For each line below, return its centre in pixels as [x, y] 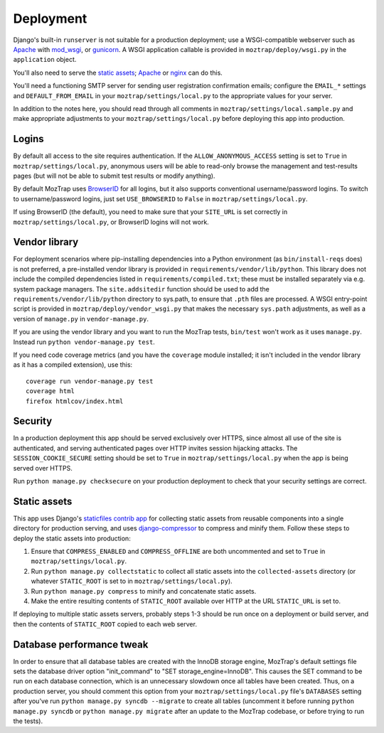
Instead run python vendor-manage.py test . [84, 342]
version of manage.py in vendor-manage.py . [81, 319]
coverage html [50, 391]
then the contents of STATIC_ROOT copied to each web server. [105, 624]
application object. [45, 60]
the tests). [28, 721]
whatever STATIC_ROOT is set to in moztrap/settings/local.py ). [132, 581]
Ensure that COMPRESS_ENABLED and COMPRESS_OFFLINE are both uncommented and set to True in [178, 552]
